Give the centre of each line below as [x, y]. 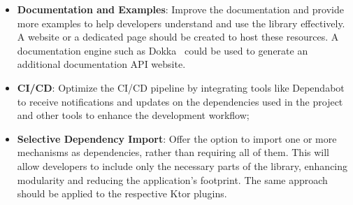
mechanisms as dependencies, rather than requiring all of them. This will [173, 152]
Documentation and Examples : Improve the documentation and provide [180, 9]
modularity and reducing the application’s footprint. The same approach [172, 179]
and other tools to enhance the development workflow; [133, 115]
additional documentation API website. [101, 64]
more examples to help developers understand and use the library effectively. [181, 23]
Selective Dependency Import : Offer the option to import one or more [177, 138]
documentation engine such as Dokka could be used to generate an [163, 50]
